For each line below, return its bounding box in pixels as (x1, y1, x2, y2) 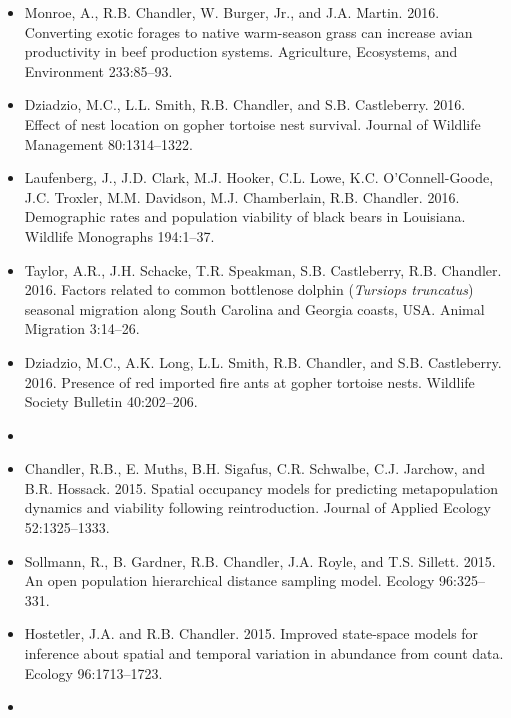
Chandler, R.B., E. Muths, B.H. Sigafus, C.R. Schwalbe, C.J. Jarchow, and (24, 458, 485, 479)
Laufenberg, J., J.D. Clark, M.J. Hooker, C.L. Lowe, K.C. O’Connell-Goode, (24, 167, 494, 188)
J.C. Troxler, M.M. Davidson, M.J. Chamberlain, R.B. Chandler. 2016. (24, 186, 460, 207)
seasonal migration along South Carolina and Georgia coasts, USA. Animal (24, 298, 485, 319)
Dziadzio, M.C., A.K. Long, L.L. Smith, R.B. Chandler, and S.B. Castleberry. (24, 351, 502, 372)
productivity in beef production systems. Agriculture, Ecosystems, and (24, 41, 458, 62)
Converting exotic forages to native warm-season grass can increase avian (24, 21, 473, 42)
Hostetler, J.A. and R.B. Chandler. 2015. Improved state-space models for (24, 623, 479, 644)
